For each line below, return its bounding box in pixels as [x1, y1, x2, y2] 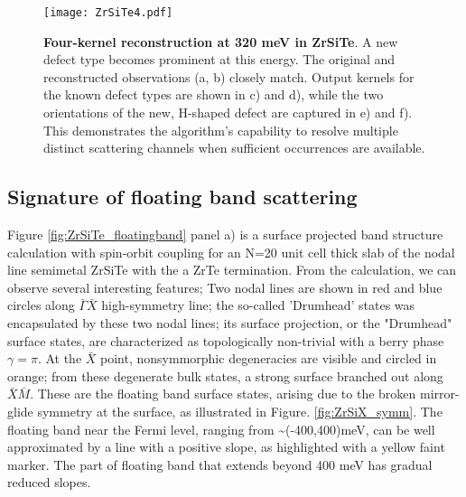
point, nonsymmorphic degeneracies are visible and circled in [100, 349, 437, 368]
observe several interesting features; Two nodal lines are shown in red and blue [7, 277, 443, 296]
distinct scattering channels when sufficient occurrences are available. [43, 138, 425, 157]
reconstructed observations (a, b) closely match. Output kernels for [43, 67, 415, 86]
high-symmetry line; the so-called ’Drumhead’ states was [101, 295, 415, 314]
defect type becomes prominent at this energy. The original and [43, 50, 396, 69]
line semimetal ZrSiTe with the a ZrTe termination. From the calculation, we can [7, 260, 457, 279]
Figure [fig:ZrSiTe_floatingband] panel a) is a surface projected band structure [7, 225, 443, 244]
